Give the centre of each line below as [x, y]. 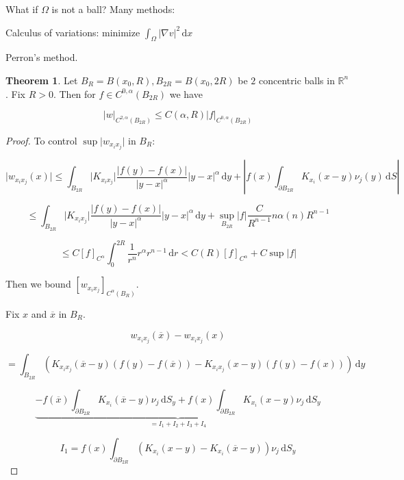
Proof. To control [41, 141]
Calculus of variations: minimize [73, 32]
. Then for [74, 93]
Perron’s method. [42, 57]
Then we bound [38, 284]
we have [186, 93]
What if [22, 9]
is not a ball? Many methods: [113, 9]
